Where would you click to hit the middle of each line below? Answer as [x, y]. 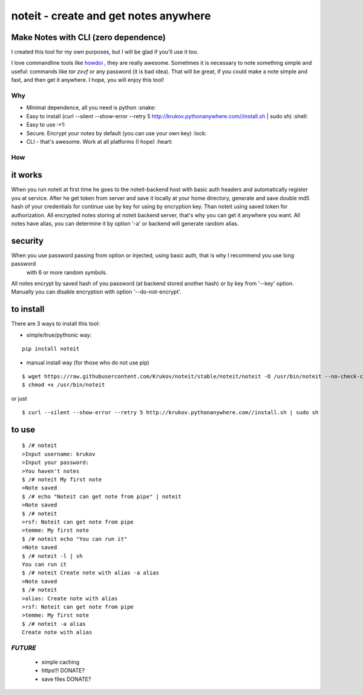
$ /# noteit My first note [62, 480]
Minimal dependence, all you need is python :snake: [91, 108]
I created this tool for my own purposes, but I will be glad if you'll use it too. [105, 52]
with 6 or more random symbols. [67, 272]
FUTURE [24, 648]
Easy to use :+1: [46, 125]
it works [27, 175]
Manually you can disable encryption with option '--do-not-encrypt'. [96, 292]
